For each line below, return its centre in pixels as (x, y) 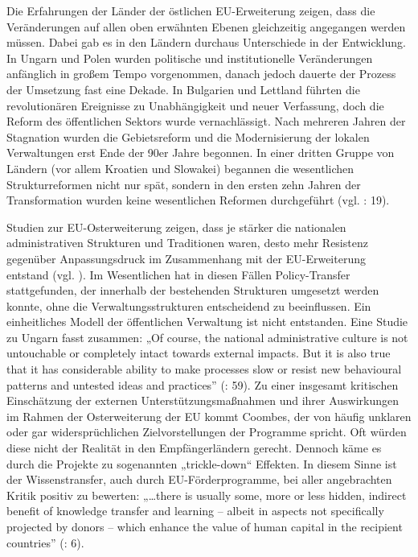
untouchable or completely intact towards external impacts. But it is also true (199, 353)
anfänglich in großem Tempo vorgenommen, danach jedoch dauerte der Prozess (201, 74)
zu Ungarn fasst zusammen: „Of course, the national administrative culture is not (207, 337)
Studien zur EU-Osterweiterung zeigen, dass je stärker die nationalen (176, 227)
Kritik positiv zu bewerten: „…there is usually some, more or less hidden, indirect (207, 495)
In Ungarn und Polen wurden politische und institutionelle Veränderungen (190, 58)
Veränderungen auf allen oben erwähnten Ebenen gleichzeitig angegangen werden (206, 26)
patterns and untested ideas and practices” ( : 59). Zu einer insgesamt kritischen (203, 384)
